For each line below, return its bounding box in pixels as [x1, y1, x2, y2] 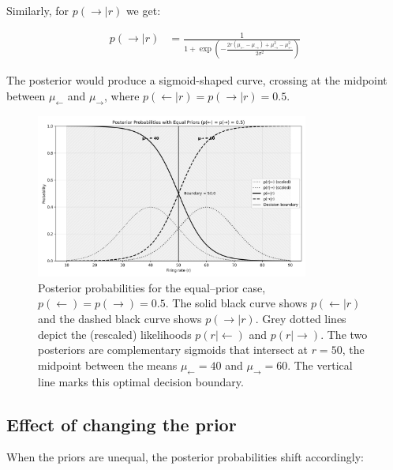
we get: [125, 2, 161, 18]
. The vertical [287, 356, 353, 373]
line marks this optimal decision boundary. [38, 373, 244, 389]
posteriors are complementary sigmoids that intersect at [38, 341, 308, 358]
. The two [320, 325, 368, 342]
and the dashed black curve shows [38, 310, 202, 326]
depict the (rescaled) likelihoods [38, 325, 192, 342]
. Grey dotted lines [255, 310, 346, 326]
